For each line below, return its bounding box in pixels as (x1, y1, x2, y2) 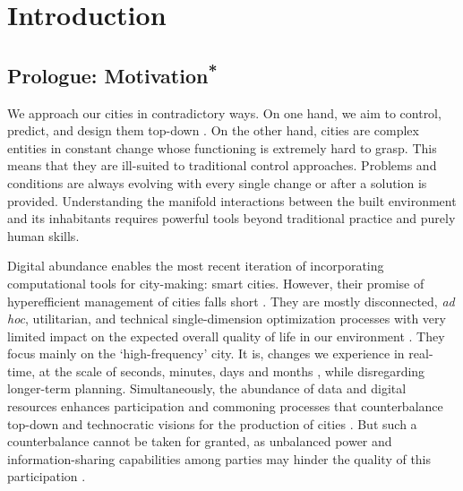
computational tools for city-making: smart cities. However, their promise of (7, 273, 424, 292)
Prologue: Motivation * (7, 57, 218, 89)
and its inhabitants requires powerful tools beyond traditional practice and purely (7, 209, 456, 228)
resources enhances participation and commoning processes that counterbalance (7, 397, 443, 416)
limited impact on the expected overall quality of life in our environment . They (7, 326, 445, 345)
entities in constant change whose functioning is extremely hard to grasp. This (7, 138, 437, 157)
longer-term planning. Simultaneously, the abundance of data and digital (7, 379, 407, 398)
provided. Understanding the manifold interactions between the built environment (7, 191, 457, 210)
